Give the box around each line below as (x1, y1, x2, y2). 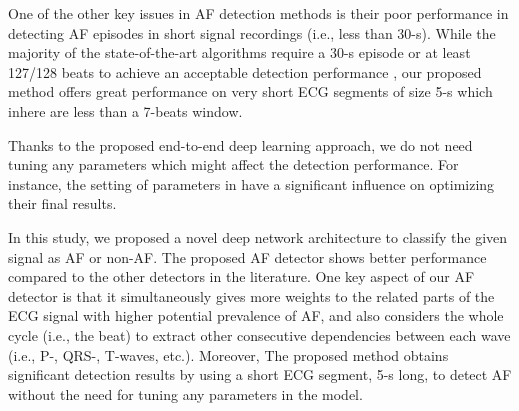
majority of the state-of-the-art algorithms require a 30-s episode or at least (8, 42, 471, 63)
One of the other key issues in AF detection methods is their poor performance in (8, 3, 509, 23)
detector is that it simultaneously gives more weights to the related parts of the (8, 285, 495, 306)
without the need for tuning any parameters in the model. (8, 383, 363, 404)
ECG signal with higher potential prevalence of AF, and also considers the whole (8, 305, 504, 326)
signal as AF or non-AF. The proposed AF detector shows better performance (8, 246, 487, 267)
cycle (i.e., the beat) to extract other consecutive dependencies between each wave (8, 324, 511, 345)
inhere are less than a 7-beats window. (8, 100, 243, 121)
